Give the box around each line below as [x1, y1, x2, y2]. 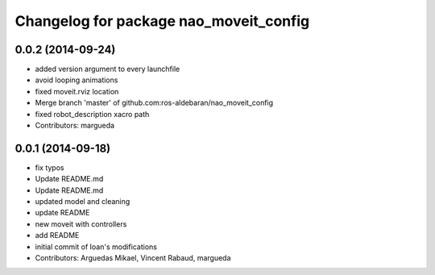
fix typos [35, 162, 64, 173]
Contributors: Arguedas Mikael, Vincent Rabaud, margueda [35, 253, 231, 263]
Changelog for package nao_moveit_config [14, 12, 310, 30]
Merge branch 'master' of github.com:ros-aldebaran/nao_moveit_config [35, 98, 274, 108]
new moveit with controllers [35, 219, 127, 229]
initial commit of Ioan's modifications [35, 242, 157, 252]
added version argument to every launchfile [35, 65, 180, 74]
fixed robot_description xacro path [35, 109, 150, 119]
